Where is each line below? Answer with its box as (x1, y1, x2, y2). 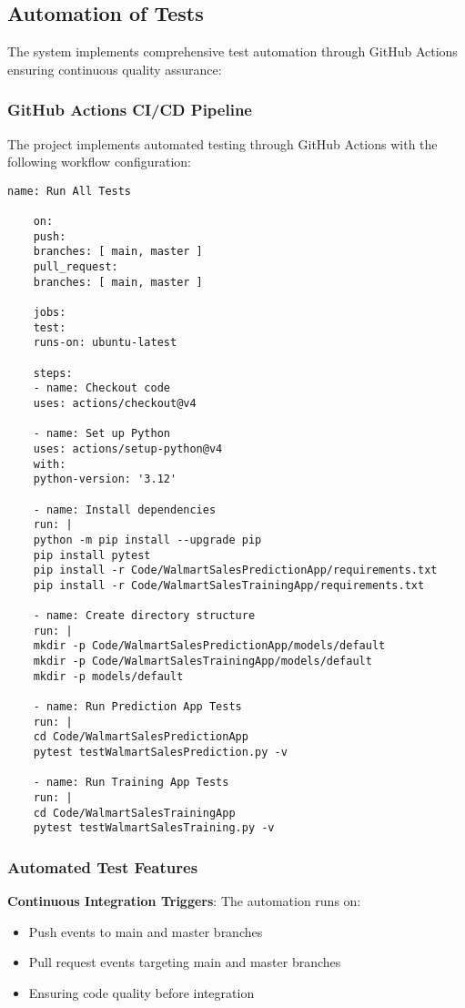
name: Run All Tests (7, 184, 132, 198)
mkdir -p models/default (33, 669, 184, 683)
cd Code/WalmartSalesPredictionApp (33, 730, 248, 744)
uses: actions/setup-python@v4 (33, 442, 223, 455)
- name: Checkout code (33, 382, 170, 395)
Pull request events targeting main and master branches (28, 952, 341, 972)
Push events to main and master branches (28, 921, 263, 941)
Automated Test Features (7, 855, 198, 878)
